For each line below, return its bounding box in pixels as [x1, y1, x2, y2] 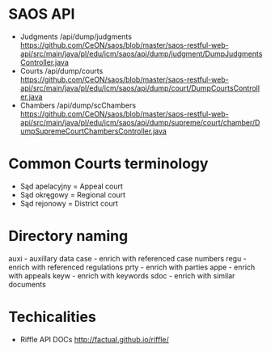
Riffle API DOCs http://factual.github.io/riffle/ [19, 334, 170, 344]
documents [8, 279, 46, 289]
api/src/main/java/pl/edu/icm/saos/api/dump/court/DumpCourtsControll [19, 83, 260, 93]
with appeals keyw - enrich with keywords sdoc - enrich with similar [8, 270, 235, 280]
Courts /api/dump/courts [19, 66, 104, 75]
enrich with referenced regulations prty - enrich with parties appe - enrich [8, 262, 256, 272]
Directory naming [8, 227, 129, 245]
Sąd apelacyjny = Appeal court [19, 181, 124, 191]
